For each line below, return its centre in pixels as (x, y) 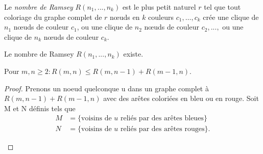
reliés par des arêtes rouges (163, 129)
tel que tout (222, 7)
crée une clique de (231, 17)
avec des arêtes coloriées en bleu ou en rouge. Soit (181, 98)
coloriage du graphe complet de (53, 17)
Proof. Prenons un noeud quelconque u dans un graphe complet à (106, 88)
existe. (133, 54)
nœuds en (125, 17)
